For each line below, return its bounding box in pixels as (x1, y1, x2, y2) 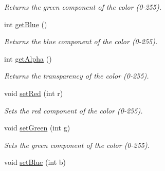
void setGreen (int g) (4, 122, 70, 133)
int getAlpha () (4, 53, 52, 64)
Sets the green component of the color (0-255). (4, 139, 150, 150)
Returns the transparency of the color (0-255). (4, 70, 149, 81)
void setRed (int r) (4, 87, 63, 98)
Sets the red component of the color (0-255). (4, 105, 143, 116)
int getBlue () (4, 18, 47, 29)
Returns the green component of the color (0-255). (4, 2, 161, 12)
